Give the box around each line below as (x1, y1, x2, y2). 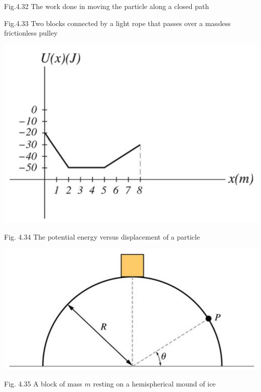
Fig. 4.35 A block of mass (4, 378, 82, 388)
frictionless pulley (4, 28, 58, 38)
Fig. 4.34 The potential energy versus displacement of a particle (4, 231, 200, 242)
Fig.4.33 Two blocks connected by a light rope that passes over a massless (4, 18, 231, 28)
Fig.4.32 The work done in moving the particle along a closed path (4, 1, 209, 11)
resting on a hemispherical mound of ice (93, 378, 216, 388)
